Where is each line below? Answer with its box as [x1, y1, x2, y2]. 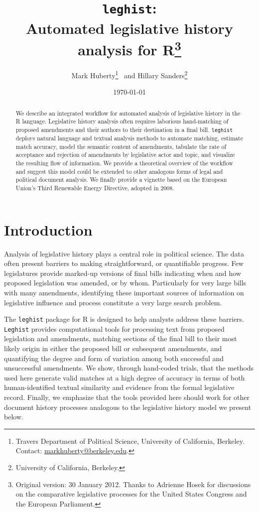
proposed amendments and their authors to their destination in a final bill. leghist [15, 125, 233, 133]
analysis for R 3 [78, 37, 181, 60]
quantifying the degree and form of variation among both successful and [4, 353, 224, 363]
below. [4, 411, 23, 422]
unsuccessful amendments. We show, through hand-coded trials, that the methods [4, 363, 254, 373]
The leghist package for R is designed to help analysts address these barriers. [4, 314, 244, 324]
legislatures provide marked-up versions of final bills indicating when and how [4, 267, 241, 278]
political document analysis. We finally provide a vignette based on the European [15, 175, 227, 184]
